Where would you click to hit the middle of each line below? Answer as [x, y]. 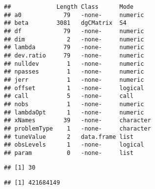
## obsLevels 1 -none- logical [74, 145]
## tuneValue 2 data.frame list [69, 137]
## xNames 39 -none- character [77, 121]
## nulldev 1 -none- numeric [74, 64]
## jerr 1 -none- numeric [74, 80]
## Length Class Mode [69, 7]
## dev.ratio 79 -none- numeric [74, 55]
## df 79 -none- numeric [74, 31]
